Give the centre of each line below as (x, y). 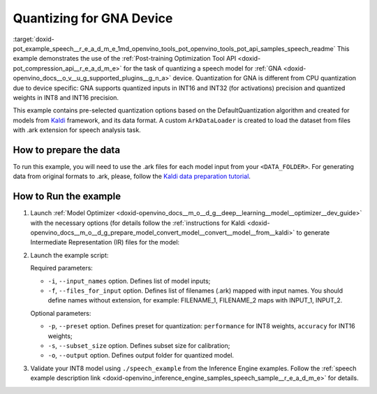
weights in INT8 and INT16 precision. (66, 97)
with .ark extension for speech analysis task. (77, 130)
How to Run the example (67, 197)
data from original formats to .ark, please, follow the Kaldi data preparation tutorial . (132, 176)
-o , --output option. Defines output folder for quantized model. (141, 356)
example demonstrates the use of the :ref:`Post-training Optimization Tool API (125, 59)
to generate (313, 233)
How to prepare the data (67, 150)
